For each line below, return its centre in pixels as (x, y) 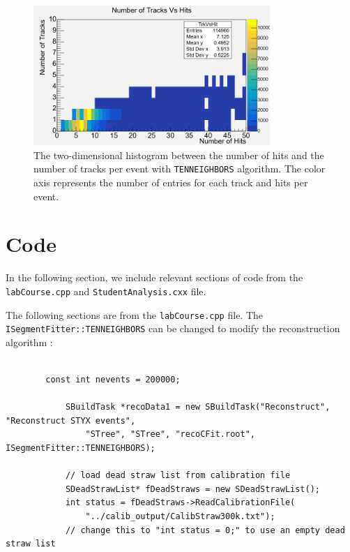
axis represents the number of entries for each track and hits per (171, 182)
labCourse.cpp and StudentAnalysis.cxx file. (106, 291)
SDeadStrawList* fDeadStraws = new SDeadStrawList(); (193, 489)
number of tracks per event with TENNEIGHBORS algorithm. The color (180, 169)
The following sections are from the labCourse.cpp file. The (135, 314)
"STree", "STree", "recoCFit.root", (170, 434)
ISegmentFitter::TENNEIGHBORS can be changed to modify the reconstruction (173, 328)
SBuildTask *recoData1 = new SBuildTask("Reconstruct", (198, 407)
